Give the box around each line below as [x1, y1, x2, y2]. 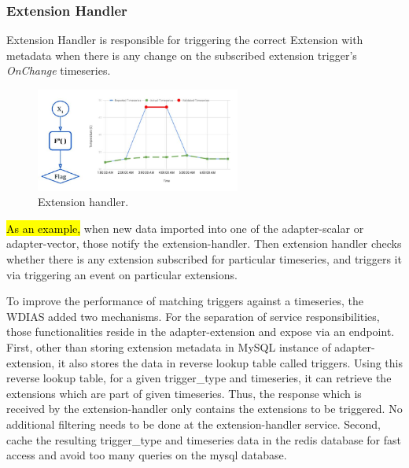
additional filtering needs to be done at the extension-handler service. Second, [6, 415, 381, 432]
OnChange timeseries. [6, 62, 111, 79]
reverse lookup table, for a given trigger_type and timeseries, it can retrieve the [6, 370, 392, 386]
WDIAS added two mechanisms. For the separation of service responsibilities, [6, 308, 380, 324]
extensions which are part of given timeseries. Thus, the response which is [6, 385, 362, 401]
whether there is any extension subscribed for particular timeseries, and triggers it [6, 251, 402, 267]
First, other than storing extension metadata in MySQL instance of [6, 339, 331, 355]
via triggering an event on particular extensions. [6, 266, 238, 282]
